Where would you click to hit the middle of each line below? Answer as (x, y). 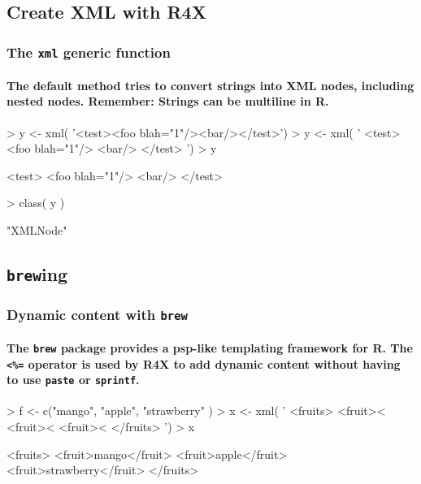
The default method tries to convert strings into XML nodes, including (210, 85)
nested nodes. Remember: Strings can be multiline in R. (168, 101)
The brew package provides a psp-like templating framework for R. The (210, 347)
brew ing (37, 273)
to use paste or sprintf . (73, 380)
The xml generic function (89, 52)
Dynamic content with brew (97, 314)
